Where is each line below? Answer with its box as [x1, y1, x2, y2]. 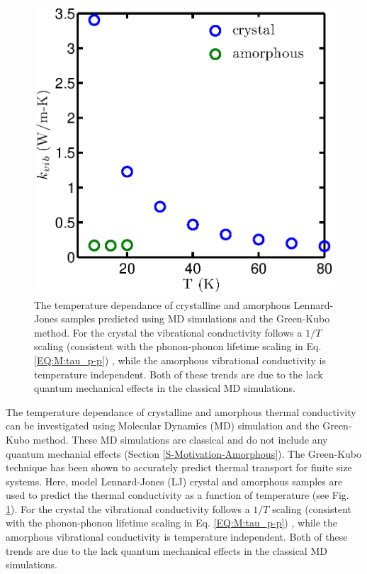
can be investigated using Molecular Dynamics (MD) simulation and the [6, 418, 320, 433]
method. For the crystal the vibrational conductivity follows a [34, 325, 303, 339]
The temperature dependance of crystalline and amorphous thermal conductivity [6, 404, 356, 419]
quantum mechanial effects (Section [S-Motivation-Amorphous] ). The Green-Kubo [6, 446, 362, 461]
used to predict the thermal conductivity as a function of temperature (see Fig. [6, 488, 349, 502]
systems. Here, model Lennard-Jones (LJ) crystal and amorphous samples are [6, 473, 343, 488]
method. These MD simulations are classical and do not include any [33, 432, 328, 446]
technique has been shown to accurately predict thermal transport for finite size [6, 460, 352, 475]
